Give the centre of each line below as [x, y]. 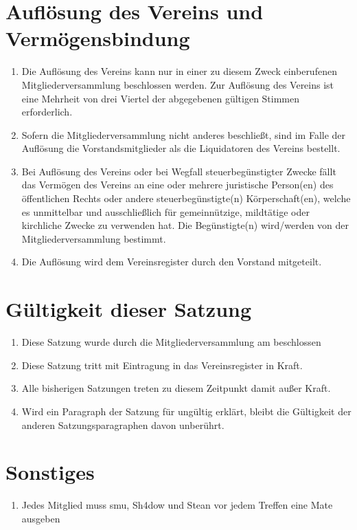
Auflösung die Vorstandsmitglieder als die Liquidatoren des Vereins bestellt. [181, 148]
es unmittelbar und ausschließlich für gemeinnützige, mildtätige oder [165, 211]
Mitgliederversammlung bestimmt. [94, 238]
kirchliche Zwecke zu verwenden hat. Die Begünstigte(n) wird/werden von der [185, 225]
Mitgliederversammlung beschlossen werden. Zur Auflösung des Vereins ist [178, 84]
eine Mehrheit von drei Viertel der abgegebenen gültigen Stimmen [161, 98]
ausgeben [41, 518]
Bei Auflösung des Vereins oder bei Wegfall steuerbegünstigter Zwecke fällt [179, 171]
